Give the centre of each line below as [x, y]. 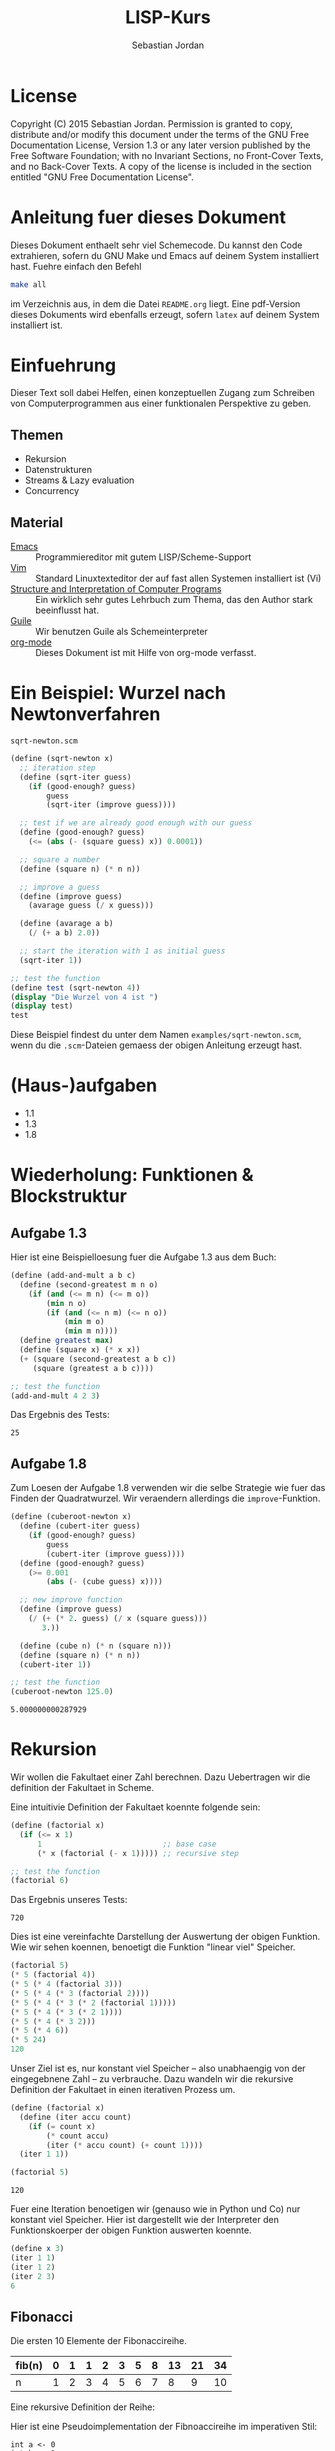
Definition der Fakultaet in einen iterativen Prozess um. [123, 2090]
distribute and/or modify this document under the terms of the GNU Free [160, 134]
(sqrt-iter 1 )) [51, 960]
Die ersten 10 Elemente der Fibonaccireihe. [99, 2341]
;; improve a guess [60, 887]
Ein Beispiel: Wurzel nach [118, 693]
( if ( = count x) [62, 2126]
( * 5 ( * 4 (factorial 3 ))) [66, 1984]
